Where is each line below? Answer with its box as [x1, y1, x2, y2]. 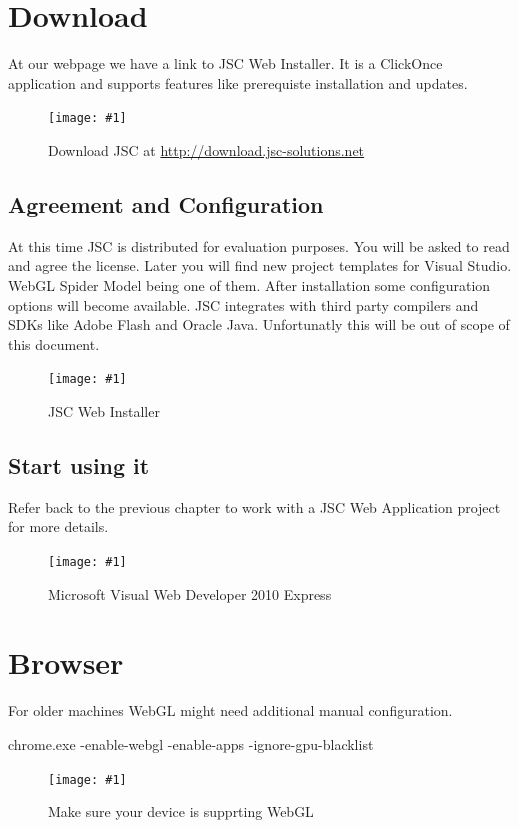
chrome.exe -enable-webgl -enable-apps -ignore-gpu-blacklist [8, 733, 374, 754]
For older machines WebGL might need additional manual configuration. [8, 700, 453, 721]
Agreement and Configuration [8, 188, 324, 219]
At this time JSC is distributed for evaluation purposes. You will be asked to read [8, 235, 510, 256]
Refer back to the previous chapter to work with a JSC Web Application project [8, 496, 501, 517]
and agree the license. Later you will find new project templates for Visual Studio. [8, 255, 512, 276]
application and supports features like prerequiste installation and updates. [8, 72, 468, 93]
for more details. [8, 516, 109, 537]
